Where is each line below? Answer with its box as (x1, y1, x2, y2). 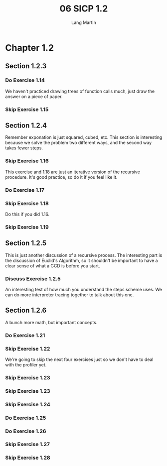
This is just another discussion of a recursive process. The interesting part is (5, 252, 163, 258)
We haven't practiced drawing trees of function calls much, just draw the (5, 88, 155, 94)
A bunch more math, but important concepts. (5, 319, 98, 325)
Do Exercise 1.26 (5, 428, 46, 435)
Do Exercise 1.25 (5, 414, 46, 421)
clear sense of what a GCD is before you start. (5, 262, 101, 269)
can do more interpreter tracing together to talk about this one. (5, 292, 134, 298)
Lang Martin (71, 19, 96, 25)
